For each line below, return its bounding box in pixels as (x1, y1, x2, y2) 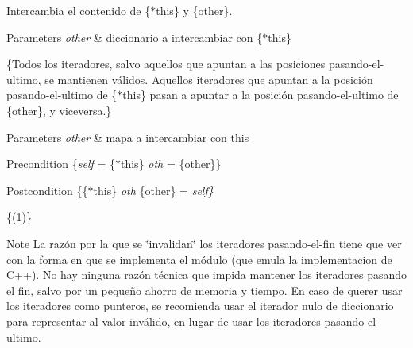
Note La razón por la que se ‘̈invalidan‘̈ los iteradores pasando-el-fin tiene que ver (6, 235, 402, 251)
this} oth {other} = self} (93, 182, 214, 198)
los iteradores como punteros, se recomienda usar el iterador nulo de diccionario (6, 297, 394, 314)
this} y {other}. (156, 2, 233, 18)
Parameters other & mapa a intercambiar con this (6, 128, 249, 145)
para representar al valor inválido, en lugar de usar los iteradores (6, 312, 321, 329)
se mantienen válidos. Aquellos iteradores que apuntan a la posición (44, 71, 373, 87)
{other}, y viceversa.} (6, 101, 112, 118)
